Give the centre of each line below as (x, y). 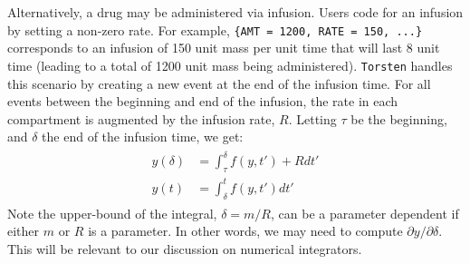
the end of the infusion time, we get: (143, 137)
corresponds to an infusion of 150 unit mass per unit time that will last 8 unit (224, 48)
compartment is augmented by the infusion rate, (141, 118)
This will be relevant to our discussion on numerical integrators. (185, 248)
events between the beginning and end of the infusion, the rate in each (203, 101)
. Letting (312, 118)
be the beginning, (399, 118)
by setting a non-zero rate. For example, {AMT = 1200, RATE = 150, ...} (215, 29)
